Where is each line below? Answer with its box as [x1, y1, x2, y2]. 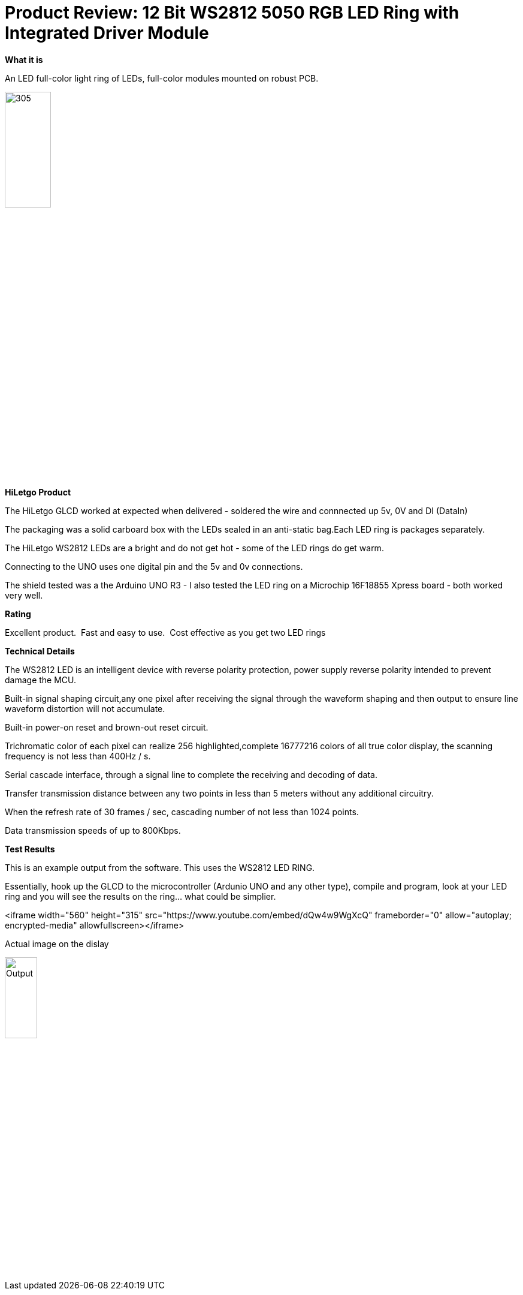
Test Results [5, 844, 55, 855]
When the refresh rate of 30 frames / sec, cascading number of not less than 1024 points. [5, 807, 359, 818]
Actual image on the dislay [5, 939, 109, 950]
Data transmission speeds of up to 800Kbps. [5, 825, 181, 836]
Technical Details [5, 646, 75, 657]
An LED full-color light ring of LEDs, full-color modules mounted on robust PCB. [5, 73, 319, 83]
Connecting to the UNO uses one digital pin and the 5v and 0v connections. [5, 561, 303, 572]
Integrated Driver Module [5, 23, 209, 43]
